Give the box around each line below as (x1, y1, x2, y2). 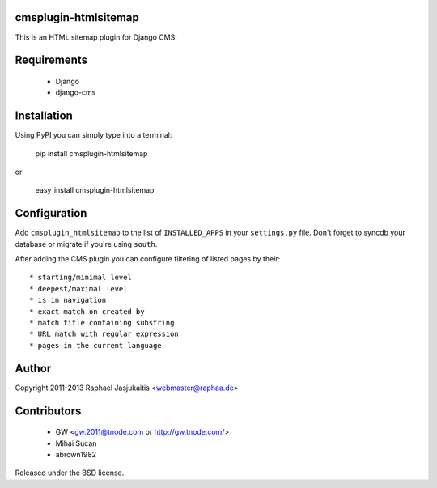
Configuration (15, 206, 87, 220)
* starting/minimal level (29, 273, 133, 282)
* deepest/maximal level (29, 284, 128, 293)
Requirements (15, 53, 88, 67)
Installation (15, 109, 73, 123)
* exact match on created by (29, 307, 145, 316)
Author (15, 361, 52, 376)
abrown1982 (55, 449, 97, 459)
